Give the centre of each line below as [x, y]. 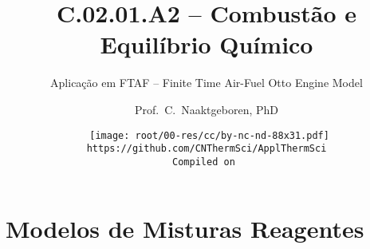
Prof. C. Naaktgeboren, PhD [207, 109]
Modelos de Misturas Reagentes [185, 229]
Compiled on [204, 162]
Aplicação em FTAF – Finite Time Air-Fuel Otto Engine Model [207, 83]
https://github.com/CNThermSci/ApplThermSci [207, 149]
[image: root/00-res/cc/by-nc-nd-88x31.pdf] [209, 135]
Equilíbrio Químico [207, 44]
